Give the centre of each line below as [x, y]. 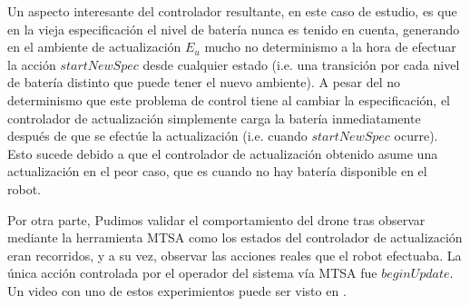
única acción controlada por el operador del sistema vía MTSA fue [192, 273]
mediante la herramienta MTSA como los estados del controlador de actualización [235, 237]
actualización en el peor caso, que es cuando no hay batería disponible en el [217, 171]
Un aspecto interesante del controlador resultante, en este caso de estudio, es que [232, 11]
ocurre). [416, 136]
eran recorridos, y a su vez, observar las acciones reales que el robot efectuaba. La [235, 255]
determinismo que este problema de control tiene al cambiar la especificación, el [229, 99]
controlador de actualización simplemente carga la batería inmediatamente [214, 118]
